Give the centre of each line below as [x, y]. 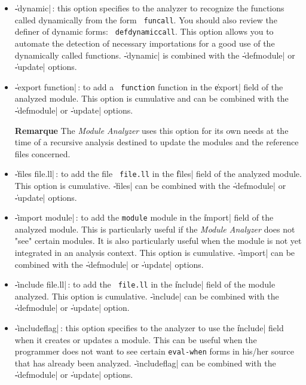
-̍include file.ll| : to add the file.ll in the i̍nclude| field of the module [145, 284]
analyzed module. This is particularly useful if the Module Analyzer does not [155, 229]
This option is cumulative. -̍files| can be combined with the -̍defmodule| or [150, 185]
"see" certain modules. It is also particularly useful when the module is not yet [158, 241]
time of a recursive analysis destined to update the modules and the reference [157, 142]
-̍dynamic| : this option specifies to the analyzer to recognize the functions [149, 8]
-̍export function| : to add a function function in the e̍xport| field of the [149, 86]
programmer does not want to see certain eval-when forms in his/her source [154, 351]
